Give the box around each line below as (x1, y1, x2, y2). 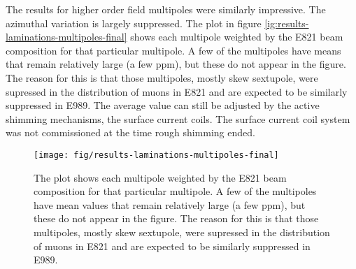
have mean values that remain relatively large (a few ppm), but (34, 197, 306, 212)
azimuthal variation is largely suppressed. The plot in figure (6, 15, 262, 30)
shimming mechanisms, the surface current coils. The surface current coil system (6, 111, 350, 126)
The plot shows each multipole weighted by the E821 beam (34, 170, 287, 184)
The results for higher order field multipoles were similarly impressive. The (6, 2, 326, 16)
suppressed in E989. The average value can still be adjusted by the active (6, 98, 320, 112)
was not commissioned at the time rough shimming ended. (6, 125, 255, 140)
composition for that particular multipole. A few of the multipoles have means (6, 43, 341, 57)
